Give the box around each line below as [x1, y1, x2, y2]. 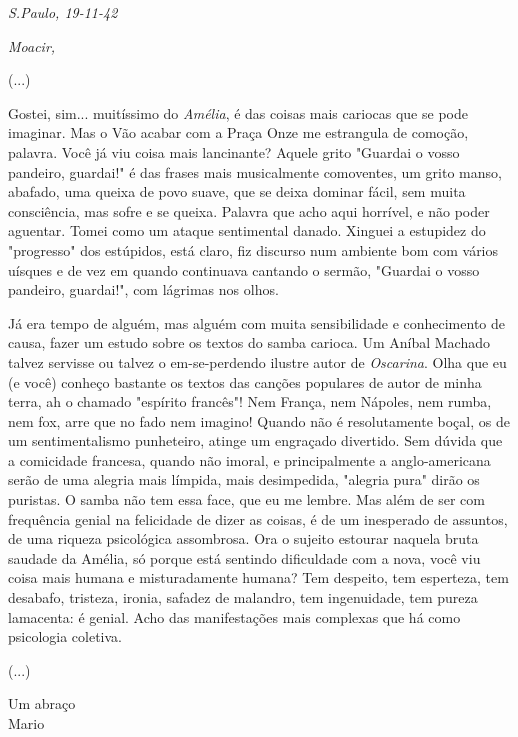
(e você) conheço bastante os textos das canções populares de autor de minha [8, 371, 482, 392]
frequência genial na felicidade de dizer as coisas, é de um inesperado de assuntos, [8, 508, 508, 529]
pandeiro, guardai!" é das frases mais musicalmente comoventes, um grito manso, [8, 161, 502, 182]
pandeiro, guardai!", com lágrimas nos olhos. [8, 279, 279, 300]
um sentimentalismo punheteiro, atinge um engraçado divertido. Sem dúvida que [8, 430, 503, 451]
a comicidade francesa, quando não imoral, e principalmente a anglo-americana [8, 449, 491, 470]
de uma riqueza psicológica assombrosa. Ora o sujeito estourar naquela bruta [8, 528, 479, 549]
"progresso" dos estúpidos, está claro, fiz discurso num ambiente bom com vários [8, 239, 499, 260]
